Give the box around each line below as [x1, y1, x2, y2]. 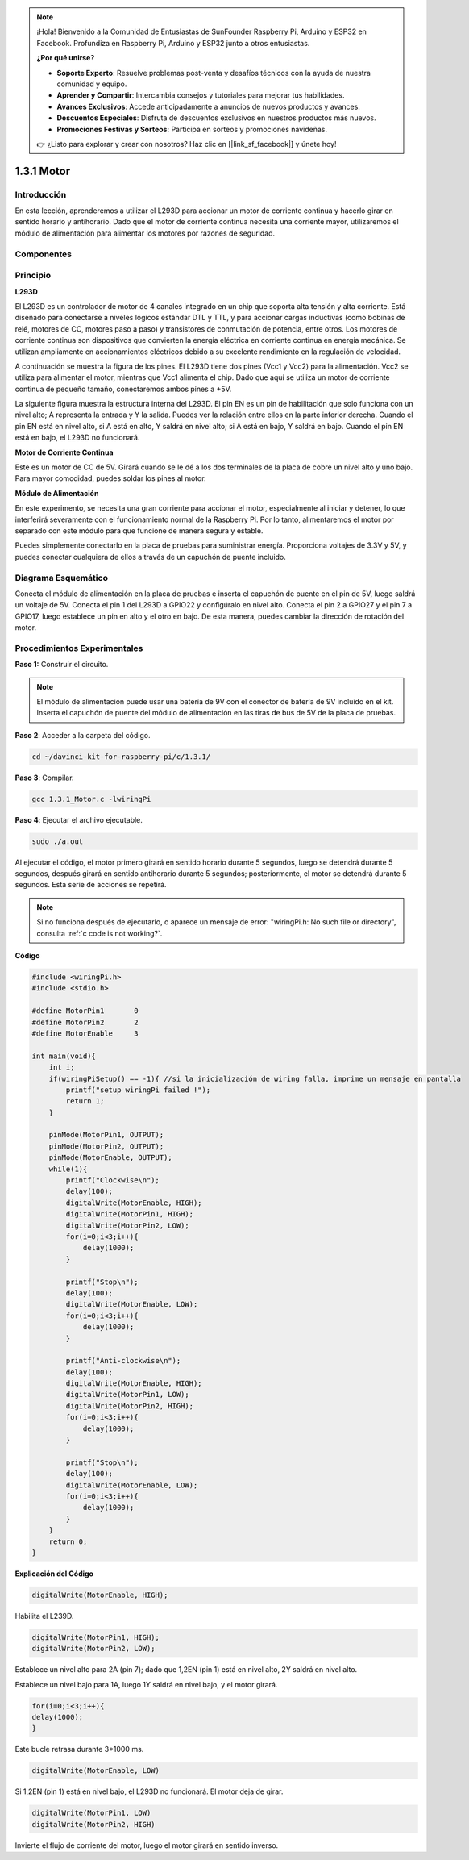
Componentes [15, 248, 73, 260]
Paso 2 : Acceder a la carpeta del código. [15, 730, 151, 740]
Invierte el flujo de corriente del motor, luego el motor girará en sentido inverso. [15, 1840, 279, 1850]
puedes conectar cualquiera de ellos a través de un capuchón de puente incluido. [15, 552, 286, 561]
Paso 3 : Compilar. [15, 773, 74, 782]
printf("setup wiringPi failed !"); [65, 1085, 211, 1095]
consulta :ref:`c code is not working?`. [36, 928, 163, 938]
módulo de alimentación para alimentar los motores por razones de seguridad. [15, 228, 276, 238]
